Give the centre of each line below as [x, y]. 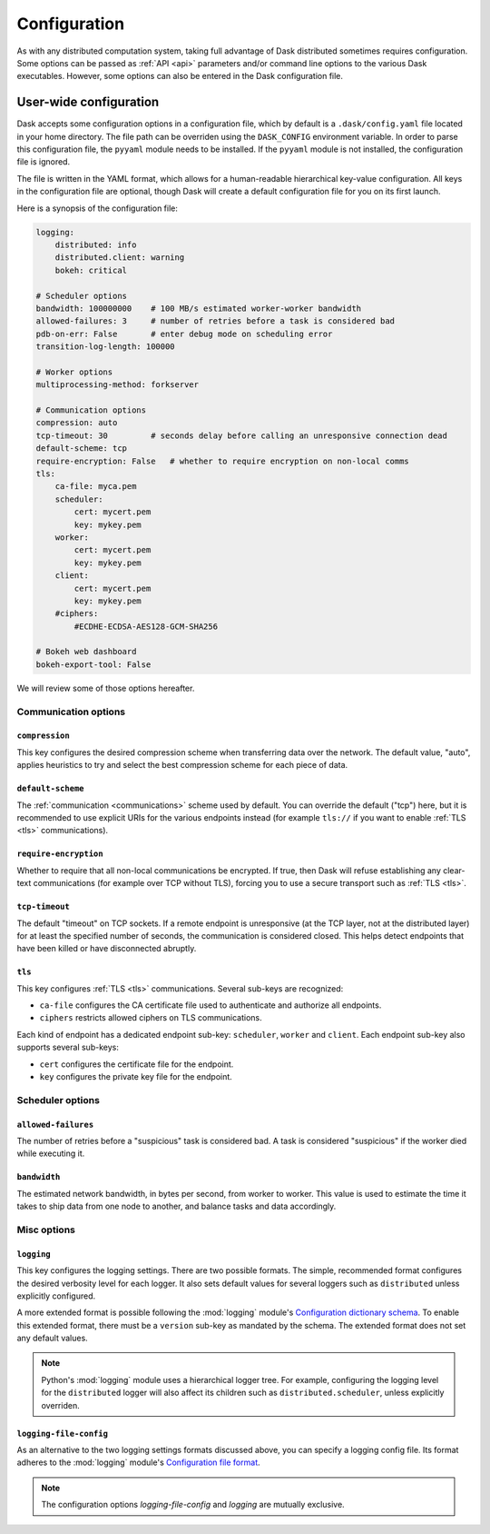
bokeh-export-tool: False [93, 664]
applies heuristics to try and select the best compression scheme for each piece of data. [182, 765]
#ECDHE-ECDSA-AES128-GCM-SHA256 [146, 626]
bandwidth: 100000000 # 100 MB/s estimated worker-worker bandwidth [199, 308]
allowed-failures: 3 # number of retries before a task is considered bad [215, 321]
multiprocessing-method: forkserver [118, 385]
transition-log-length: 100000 [106, 347]
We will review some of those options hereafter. [106, 688]
